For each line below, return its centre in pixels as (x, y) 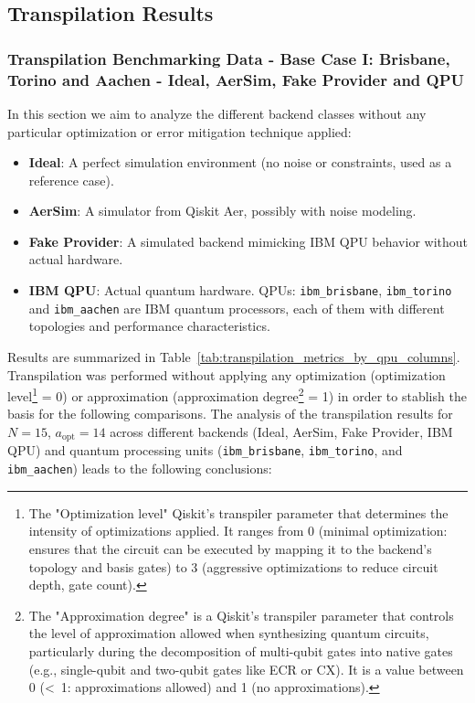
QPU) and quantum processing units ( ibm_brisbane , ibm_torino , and (205, 450)
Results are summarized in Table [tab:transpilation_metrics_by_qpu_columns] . (234, 356)
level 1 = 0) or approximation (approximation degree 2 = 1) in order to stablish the (237, 394)
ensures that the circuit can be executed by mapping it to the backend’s (230, 548)
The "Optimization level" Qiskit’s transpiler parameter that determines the (238, 512)
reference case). (71, 180)
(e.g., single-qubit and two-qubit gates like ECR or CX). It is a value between (246, 669)
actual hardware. (76, 259)
